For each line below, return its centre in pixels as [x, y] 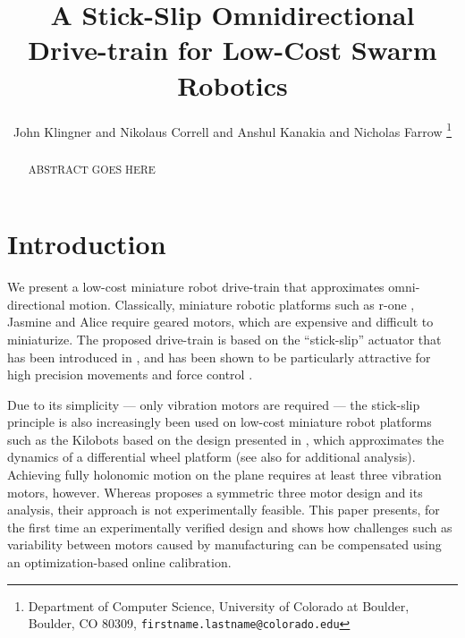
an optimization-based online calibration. [119, 562]
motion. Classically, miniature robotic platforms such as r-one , [242, 304]
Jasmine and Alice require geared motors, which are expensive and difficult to [220, 322]
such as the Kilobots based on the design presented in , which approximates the [226, 439]
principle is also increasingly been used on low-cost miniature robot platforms [220, 422]
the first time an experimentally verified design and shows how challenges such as [230, 527]
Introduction [87, 244]
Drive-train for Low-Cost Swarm [232, 50]
